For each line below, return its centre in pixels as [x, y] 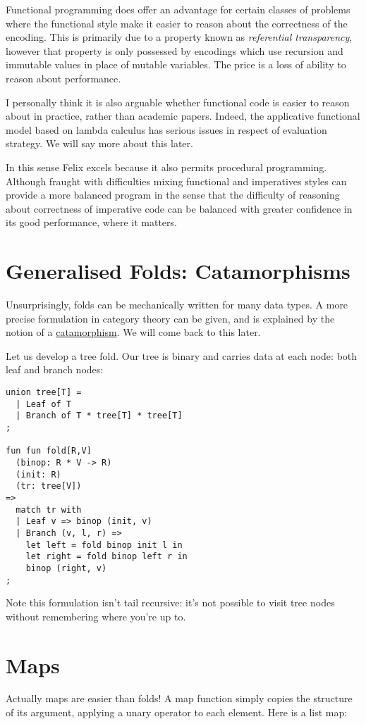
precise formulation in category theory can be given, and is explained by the [170, 318]
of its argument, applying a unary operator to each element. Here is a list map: [177, 712]
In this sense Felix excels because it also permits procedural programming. [166, 167]
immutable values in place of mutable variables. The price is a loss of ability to [176, 64]
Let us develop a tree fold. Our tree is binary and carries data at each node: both [182, 355]
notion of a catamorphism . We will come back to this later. [133, 332]
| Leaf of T [44, 404]
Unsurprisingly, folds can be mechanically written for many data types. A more [177, 305]
